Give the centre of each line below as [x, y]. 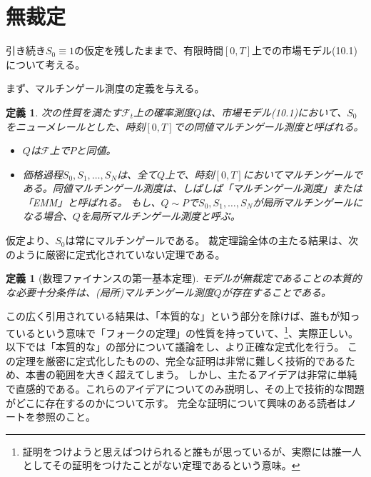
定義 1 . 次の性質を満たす [63, 112]
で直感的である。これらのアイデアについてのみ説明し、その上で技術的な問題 [185, 389]
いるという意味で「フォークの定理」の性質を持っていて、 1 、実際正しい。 [187, 332]
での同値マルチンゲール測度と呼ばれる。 [269, 126]
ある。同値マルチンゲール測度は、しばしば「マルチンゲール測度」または [192, 188]
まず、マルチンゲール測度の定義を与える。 [105, 88]
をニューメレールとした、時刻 [76, 126]
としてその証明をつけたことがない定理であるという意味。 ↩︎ [161, 465]
